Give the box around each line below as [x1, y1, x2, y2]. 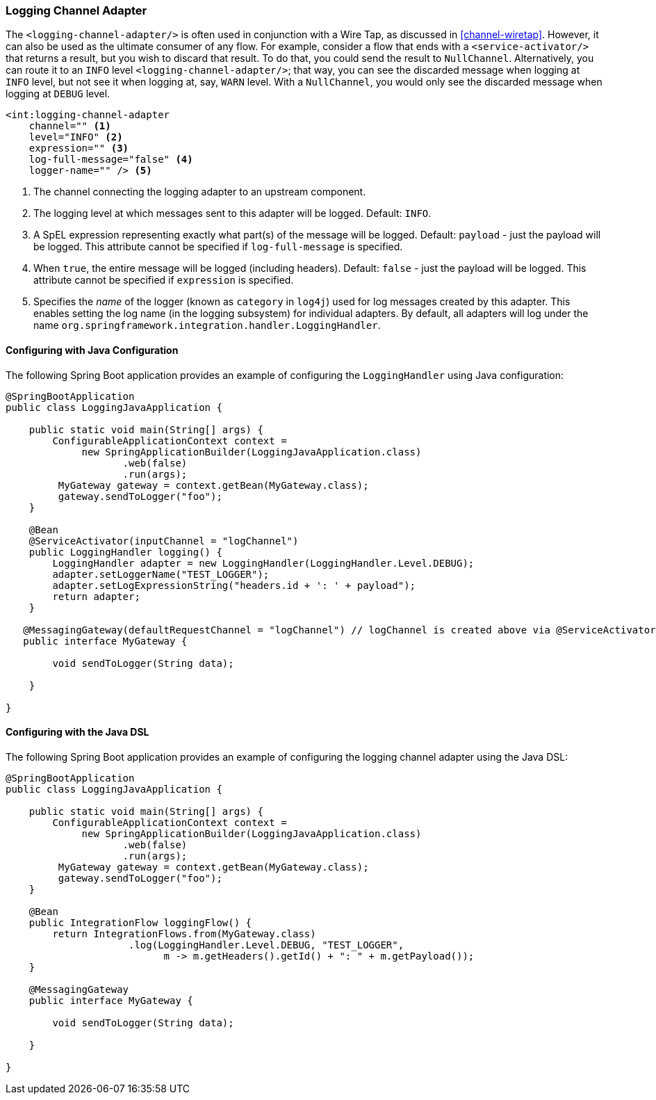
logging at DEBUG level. [6, 88, 110, 100]
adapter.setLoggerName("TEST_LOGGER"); [52, 568, 270, 580]
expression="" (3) [28, 143, 129, 154]
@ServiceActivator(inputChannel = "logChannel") [28, 535, 299, 547]
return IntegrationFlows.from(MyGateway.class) [52, 928, 316, 939]
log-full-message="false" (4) [28, 154, 193, 165]
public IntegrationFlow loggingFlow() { [28, 916, 252, 928]
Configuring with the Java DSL [6, 726, 149, 738]
